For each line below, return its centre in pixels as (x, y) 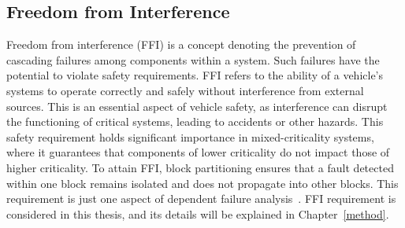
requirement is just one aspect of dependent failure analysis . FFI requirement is (201, 199)
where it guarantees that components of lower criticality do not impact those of (198, 152)
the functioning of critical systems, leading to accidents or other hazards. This (195, 121)
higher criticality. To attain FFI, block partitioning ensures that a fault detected (200, 167)
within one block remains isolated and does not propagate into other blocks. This (202, 183)
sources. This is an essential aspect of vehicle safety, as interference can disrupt (197, 106)
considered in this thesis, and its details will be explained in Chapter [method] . (198, 213)
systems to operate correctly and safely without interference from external (185, 90)
